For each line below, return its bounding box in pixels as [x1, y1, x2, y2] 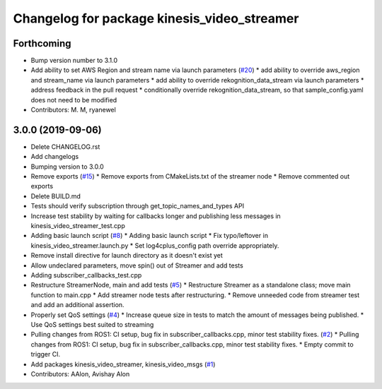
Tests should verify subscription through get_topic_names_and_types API [30, 202, 244, 210]
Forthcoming [13, 37, 71, 49]
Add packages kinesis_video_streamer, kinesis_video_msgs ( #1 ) [30, 360, 216, 369]
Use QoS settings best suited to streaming [30, 320, 154, 328]
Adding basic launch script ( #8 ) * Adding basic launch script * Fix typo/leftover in [30, 232, 269, 240]
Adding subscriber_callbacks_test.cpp [30, 271, 142, 279]
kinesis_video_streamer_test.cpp [30, 222, 125, 230]
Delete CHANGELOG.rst [30, 142, 100, 151]
